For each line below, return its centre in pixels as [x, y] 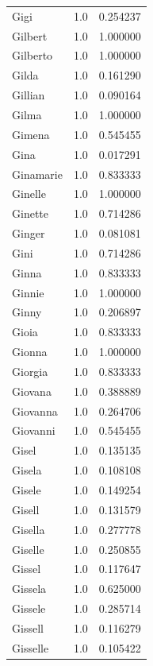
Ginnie [28, 292]
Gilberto [33, 55]
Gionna [30, 352]
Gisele [27, 490]
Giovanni [34, 430]
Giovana [32, 391]
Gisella [29, 529]
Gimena [31, 134]
